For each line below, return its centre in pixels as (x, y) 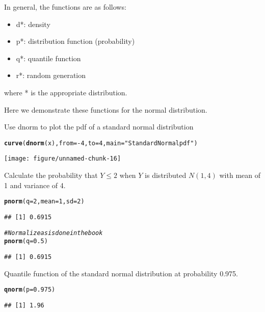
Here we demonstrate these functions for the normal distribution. (106, 109)
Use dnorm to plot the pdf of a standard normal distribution (99, 127)
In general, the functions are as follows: (65, 7)
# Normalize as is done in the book (54, 233)
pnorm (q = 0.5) (26, 241)
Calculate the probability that (51, 175)
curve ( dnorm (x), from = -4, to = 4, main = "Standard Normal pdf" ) (101, 143)
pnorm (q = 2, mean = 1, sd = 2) (44, 202)
